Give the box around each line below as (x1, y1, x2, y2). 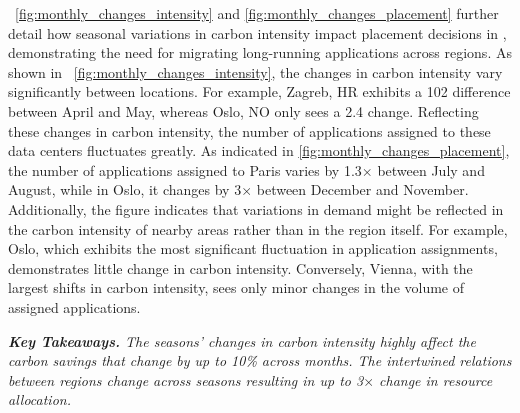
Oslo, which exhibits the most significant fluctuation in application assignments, (8, 238, 498, 259)
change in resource (379, 369, 493, 390)
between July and (377, 159, 485, 180)
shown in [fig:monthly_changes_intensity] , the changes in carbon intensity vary (8, 61, 503, 82)
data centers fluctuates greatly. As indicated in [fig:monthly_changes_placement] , (8, 140, 510, 161)
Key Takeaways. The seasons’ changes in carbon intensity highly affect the (8, 330, 476, 351)
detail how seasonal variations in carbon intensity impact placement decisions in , (8, 22, 507, 43)
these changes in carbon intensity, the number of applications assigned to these (8, 120, 491, 141)
